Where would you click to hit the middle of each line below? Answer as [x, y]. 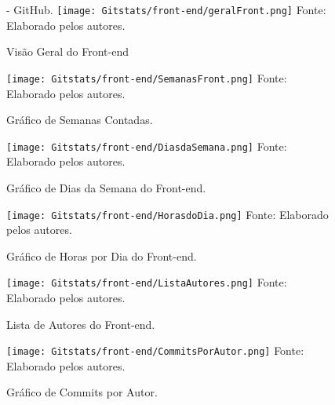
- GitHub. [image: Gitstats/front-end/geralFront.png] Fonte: [166, 9]
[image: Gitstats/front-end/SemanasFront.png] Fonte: [147, 77]
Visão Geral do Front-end [68, 51]
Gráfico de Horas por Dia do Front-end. [102, 255]
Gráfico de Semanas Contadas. [80, 120]
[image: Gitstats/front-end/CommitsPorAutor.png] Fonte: [155, 350]
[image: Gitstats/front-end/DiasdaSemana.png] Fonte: [147, 146]
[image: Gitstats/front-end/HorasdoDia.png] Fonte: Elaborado [167, 214]
